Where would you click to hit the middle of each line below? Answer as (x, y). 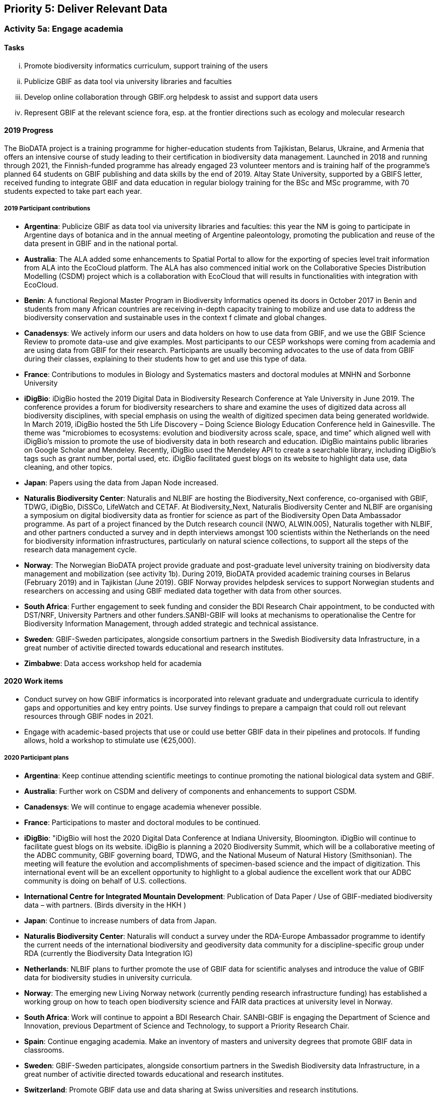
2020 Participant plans (36, 758)
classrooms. (44, 1050)
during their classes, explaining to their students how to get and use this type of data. (165, 358)
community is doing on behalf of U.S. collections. (106, 881)
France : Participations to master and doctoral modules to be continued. (142, 822)
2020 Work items (34, 681)
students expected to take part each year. (73, 191)
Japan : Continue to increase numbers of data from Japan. (120, 920)
